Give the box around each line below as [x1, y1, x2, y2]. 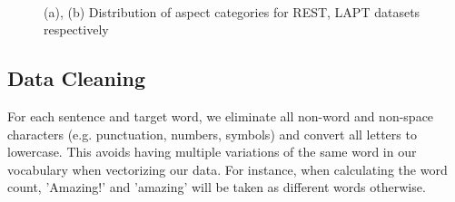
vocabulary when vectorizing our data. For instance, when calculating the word [7, 159, 448, 178]
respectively [44, 20, 109, 39]
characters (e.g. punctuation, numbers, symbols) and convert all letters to [7, 124, 417, 143]
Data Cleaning [7, 64, 145, 92]
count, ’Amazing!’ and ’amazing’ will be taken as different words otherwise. [7, 178, 426, 197]
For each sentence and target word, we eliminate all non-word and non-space [7, 106, 434, 125]
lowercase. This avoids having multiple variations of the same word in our [7, 142, 417, 161]
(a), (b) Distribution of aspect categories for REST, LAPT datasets [44, 2, 420, 21]
